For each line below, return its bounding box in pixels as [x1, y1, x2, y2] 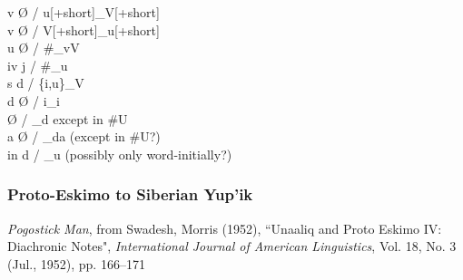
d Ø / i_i [7, 91, 60, 110]
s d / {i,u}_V [7, 73, 84, 92]
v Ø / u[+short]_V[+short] [7, 3, 160, 21]
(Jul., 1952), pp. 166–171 [7, 254, 145, 273]
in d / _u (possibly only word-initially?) [7, 144, 232, 163]
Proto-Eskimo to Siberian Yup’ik [7, 183, 253, 206]
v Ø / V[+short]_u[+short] [7, 20, 160, 39]
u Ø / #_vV [7, 38, 80, 57]
